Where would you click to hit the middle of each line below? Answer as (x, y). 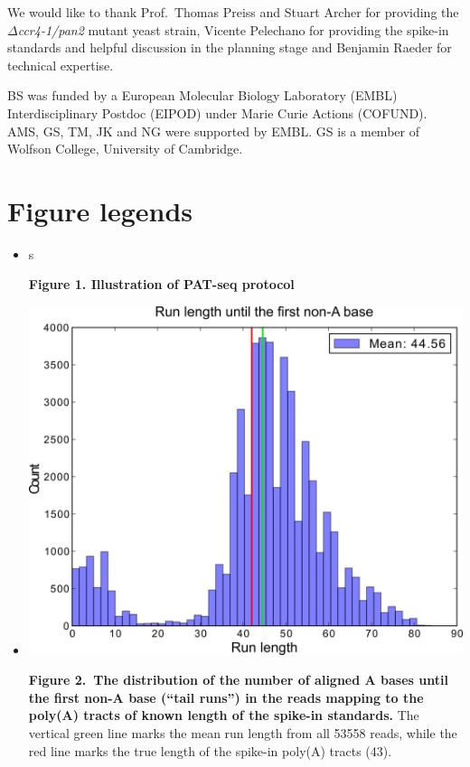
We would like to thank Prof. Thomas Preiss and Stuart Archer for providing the (233, 12)
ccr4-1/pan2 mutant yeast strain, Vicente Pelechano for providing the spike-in (233, 29)
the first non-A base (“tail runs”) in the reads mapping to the (226, 697)
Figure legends (100, 210)
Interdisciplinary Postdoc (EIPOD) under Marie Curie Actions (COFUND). (217, 112)
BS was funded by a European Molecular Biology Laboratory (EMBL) (202, 95)
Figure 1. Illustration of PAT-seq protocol (161, 284)
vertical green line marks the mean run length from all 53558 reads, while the (243, 732)
